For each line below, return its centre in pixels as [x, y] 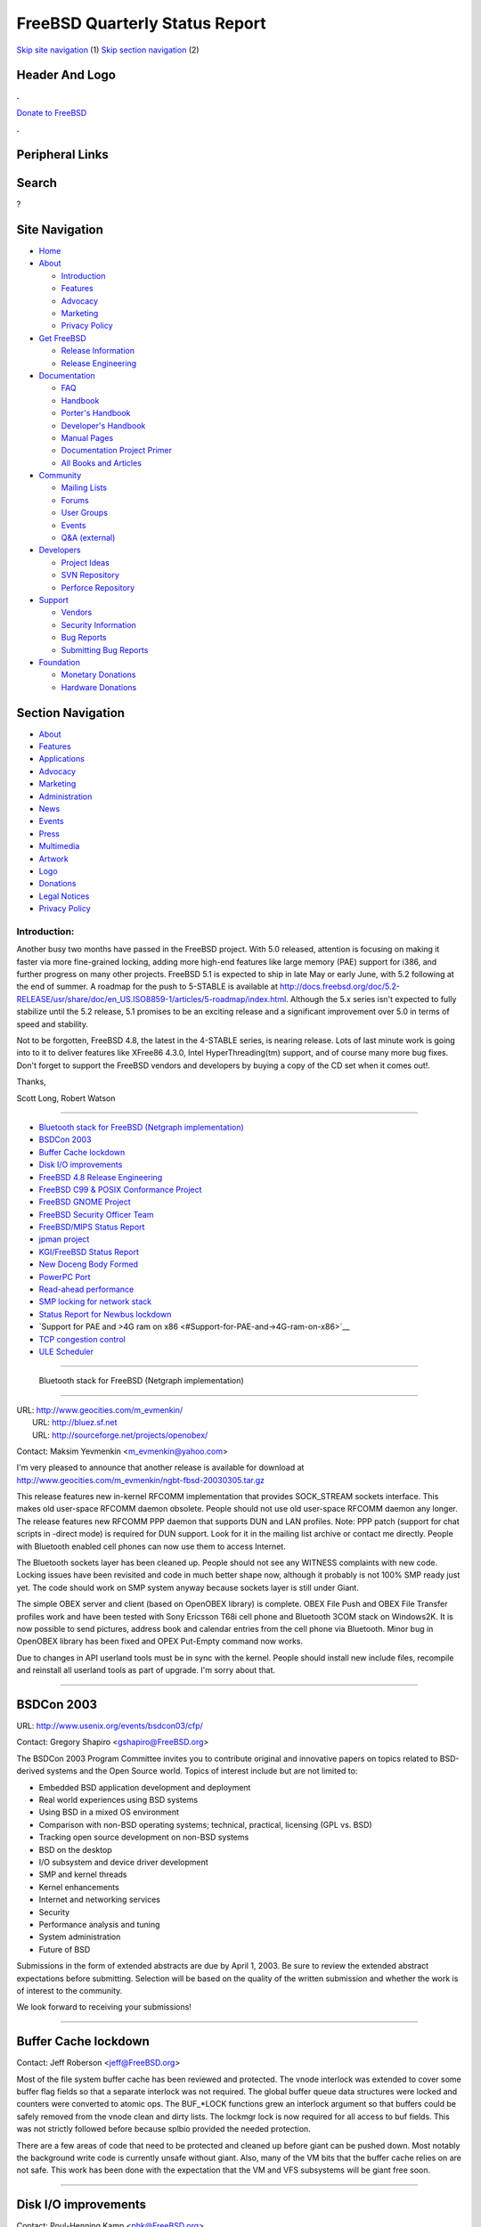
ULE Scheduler [66, 1351]
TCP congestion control [82, 1339]
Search [37, 183]
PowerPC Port [65, 1277]
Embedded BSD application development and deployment [145, 1787]
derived [30, 1771]
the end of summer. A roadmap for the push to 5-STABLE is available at [147, 987]
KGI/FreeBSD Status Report [89, 1252]
